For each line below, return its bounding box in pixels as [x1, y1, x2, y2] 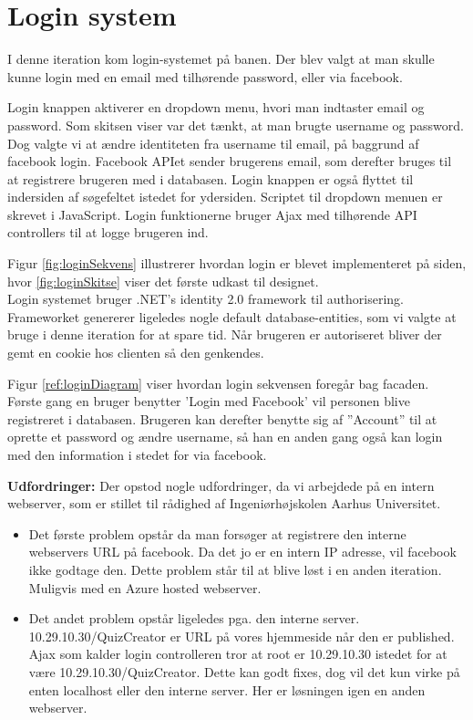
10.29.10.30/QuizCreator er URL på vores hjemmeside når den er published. [28, 626, 455, 645]
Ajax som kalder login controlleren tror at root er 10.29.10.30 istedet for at [28, 644, 447, 663]
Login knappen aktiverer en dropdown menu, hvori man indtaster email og [7, 98, 425, 117]
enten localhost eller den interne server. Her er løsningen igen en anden [28, 680, 426, 699]
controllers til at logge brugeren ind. [7, 223, 209, 242]
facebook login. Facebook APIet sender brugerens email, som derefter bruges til [7, 151, 452, 171]
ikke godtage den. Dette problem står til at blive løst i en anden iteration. [28, 559, 442, 579]
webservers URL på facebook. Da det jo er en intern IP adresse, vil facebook [28, 542, 457, 561]
